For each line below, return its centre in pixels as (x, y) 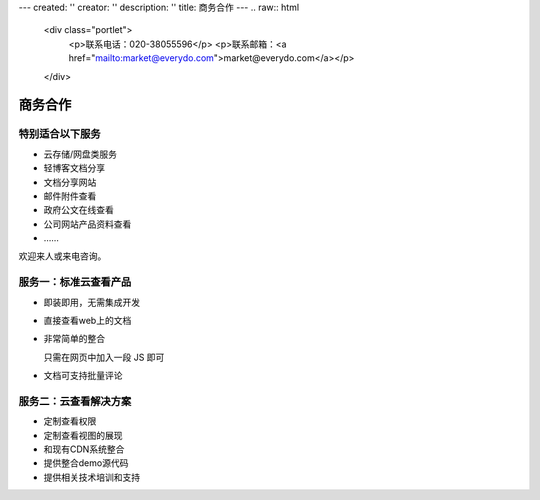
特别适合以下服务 (59, 134)
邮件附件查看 (70, 196)
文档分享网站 (70, 182)
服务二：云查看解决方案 (75, 401)
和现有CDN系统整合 (84, 449)
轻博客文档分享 (74, 168)
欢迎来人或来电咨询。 (62, 256)
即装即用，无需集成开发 (91, 302)
